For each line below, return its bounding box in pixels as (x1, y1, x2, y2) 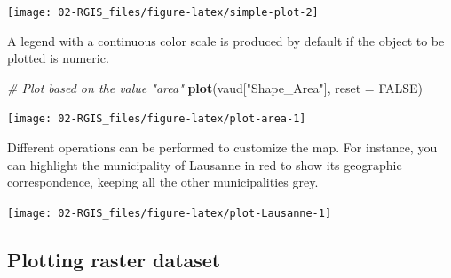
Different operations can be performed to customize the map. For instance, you (7, 138, 438, 157)
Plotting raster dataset (7, 245, 221, 273)
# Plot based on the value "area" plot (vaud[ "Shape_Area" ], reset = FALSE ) (7, 78, 423, 97)
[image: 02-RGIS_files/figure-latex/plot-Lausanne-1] (7, 206, 332, 220)
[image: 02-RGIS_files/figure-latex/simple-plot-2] (7, 6, 319, 19)
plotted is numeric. (7, 49, 109, 67)
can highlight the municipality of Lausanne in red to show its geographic (7, 155, 402, 174)
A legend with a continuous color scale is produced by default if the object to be (7, 31, 445, 50)
